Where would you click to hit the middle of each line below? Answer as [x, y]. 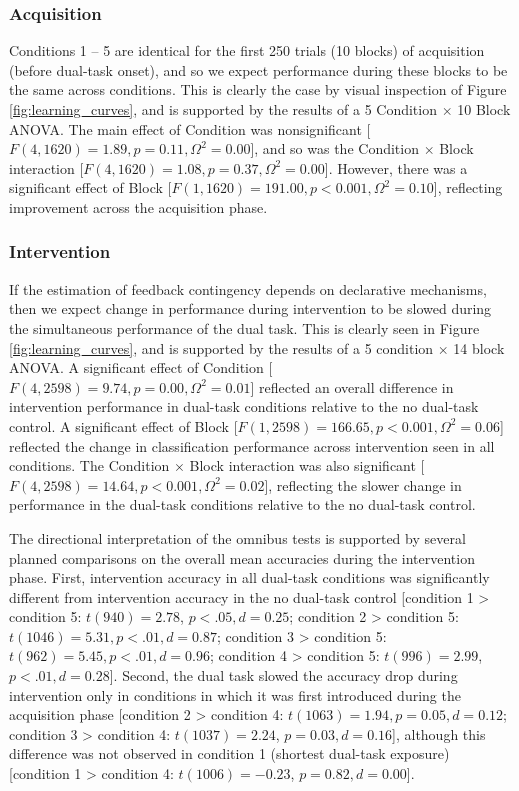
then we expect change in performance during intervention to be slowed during [250, 308]
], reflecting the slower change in [363, 484]
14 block [479, 347]
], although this [439, 733]
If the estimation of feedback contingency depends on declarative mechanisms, [248, 288]
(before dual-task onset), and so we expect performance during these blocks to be [258, 69]
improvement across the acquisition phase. [138, 206]
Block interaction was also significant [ [307, 465]
